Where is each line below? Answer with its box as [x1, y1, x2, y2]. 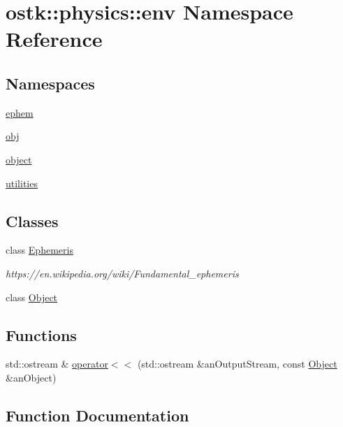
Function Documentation [6, 404, 189, 426]
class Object [6, 289, 58, 304]
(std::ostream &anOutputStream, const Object [137, 356, 337, 371]
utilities [6, 175, 38, 190]
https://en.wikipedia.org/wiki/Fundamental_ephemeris [6, 266, 239, 280]
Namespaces [6, 72, 95, 94]
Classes [6, 210, 59, 231]
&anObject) [6, 370, 57, 384]
